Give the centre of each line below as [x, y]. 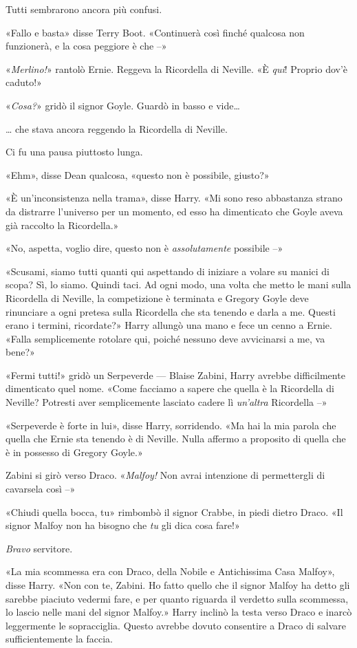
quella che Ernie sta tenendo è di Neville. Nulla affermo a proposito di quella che [176, 439]
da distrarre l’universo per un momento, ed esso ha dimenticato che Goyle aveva [174, 211]
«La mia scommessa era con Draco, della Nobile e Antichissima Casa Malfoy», [170, 571]
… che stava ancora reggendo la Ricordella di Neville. [117, 128]
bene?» [20, 352]
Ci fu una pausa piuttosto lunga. [74, 152]
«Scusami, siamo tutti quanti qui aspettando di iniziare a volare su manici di [167, 271]
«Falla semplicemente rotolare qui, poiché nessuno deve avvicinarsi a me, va [165, 338]
